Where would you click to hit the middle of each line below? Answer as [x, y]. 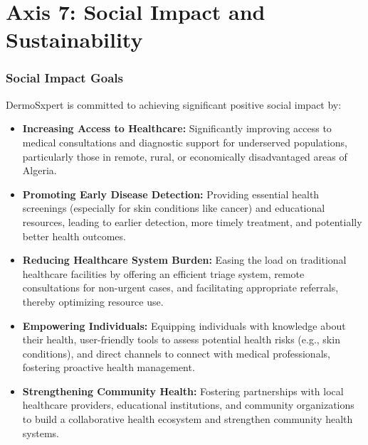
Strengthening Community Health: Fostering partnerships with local [183, 391]
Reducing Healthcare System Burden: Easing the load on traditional [184, 260]
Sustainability [74, 39]
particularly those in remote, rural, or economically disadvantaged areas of [185, 156]
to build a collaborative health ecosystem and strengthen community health [188, 419]
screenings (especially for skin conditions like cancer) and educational [174, 208]
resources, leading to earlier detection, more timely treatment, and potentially [192, 221]
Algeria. [40, 170]
